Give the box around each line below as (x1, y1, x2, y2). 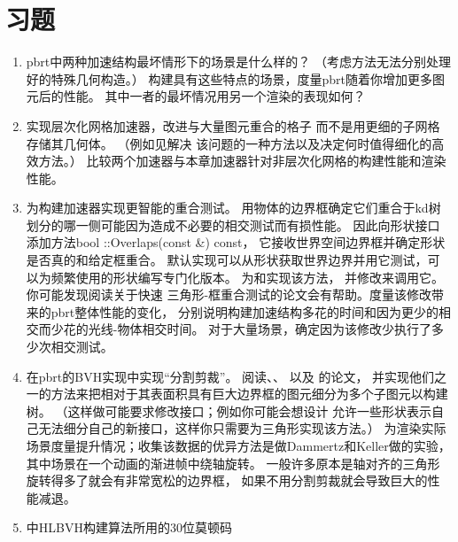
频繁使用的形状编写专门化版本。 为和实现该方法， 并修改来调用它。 (50, 267, 445, 286)
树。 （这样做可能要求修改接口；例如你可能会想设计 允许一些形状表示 (26, 401, 432, 420)
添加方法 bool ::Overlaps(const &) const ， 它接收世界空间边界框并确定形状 (26, 233, 446, 252)
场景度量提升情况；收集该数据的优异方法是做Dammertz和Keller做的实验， (26, 437, 451, 454)
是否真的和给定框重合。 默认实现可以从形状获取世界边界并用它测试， (26, 251, 428, 269)
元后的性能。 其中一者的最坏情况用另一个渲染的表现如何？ (26, 87, 366, 105)
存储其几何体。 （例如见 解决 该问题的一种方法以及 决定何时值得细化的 (26, 134, 432, 152)
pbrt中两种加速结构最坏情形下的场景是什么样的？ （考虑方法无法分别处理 (26, 52, 451, 71)
